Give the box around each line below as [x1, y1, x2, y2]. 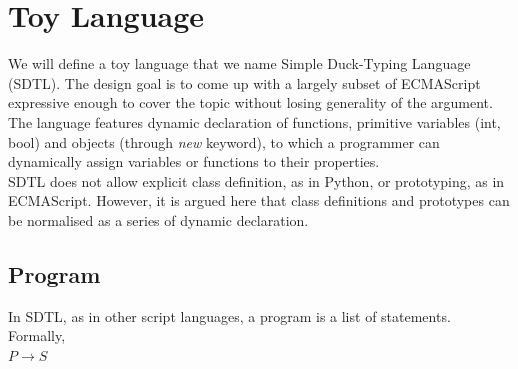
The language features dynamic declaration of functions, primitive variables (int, [8, 111, 501, 132]
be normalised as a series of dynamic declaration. [8, 209, 309, 230]
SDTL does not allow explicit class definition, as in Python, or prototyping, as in [8, 170, 505, 191]
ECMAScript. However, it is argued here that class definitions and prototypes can [8, 190, 510, 211]
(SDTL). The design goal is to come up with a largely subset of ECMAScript [8, 72, 481, 93]
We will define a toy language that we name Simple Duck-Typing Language [8, 53, 471, 74]
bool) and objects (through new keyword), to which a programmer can [8, 131, 440, 152]
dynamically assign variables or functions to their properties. [8, 151, 380, 172]
